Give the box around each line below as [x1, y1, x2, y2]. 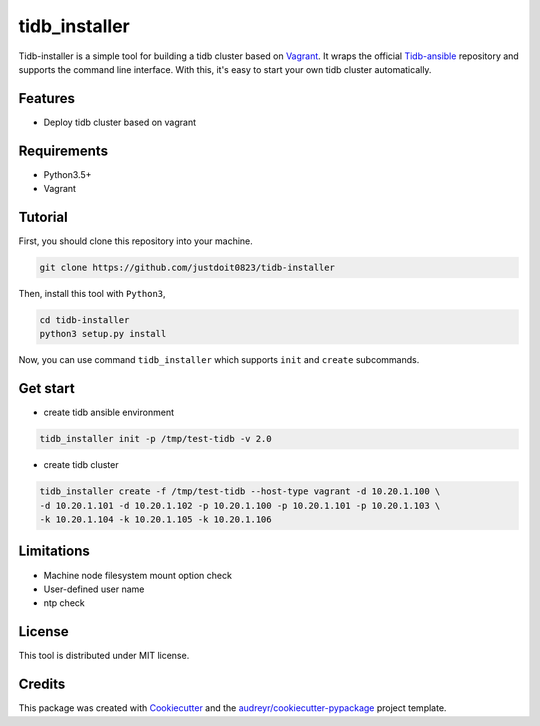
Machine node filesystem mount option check [43, 569, 232, 581]
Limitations [18, 543, 90, 560]
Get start [18, 380, 75, 397]
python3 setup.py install [39, 328, 167, 340]
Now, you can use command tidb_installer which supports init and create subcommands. [18, 354, 420, 366]
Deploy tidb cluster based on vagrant [43, 116, 197, 128]
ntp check [43, 597, 85, 609]
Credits [18, 676, 66, 693]
